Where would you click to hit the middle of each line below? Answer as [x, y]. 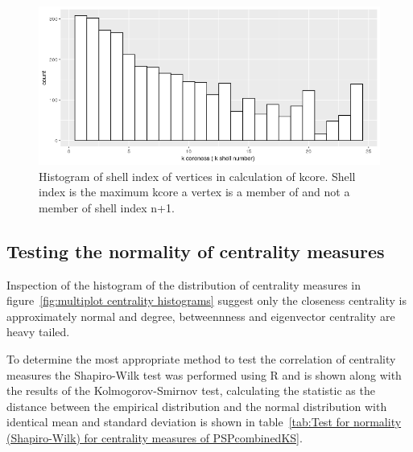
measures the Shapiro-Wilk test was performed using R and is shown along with [204, 374]
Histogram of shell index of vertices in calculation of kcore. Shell [197, 176]
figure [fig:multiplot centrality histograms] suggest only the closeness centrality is [206, 300]
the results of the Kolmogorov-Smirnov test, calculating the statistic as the [191, 390]
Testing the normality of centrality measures [196, 251]
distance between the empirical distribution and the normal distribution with [197, 406]
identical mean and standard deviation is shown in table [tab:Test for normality [204, 422]
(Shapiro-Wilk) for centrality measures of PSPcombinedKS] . [155, 437]
